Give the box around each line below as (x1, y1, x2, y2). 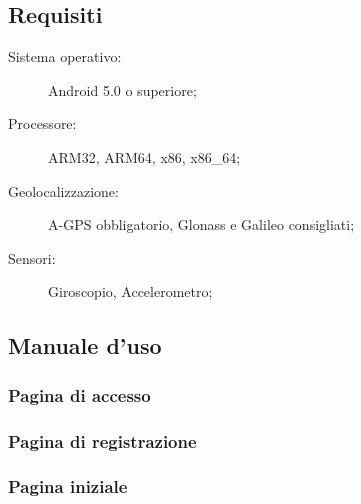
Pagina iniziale (8, 474, 128, 499)
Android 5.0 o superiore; (48, 79, 197, 100)
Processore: (8, 113, 77, 134)
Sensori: (8, 247, 56, 268)
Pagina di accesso (8, 382, 151, 407)
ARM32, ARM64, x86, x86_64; (48, 146, 241, 167)
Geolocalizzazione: (8, 180, 119, 201)
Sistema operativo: (8, 46, 122, 67)
